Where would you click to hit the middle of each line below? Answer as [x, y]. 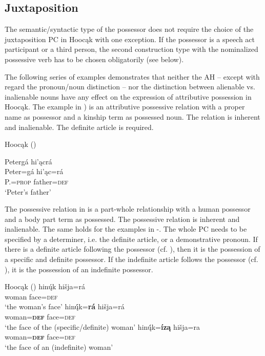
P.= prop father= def [37, 181]
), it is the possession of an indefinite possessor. [79, 269]
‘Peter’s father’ [28, 191]
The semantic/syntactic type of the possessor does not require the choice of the [129, 29]
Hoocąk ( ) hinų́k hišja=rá [45, 286]
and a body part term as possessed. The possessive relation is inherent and [122, 219]
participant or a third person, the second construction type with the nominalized [131, 49]
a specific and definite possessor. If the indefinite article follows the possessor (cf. [131, 259]
